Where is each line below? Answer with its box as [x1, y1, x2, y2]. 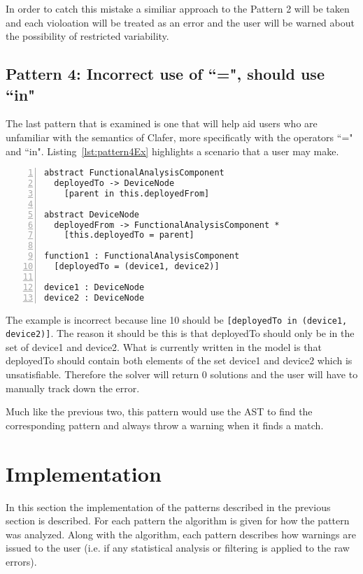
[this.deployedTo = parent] [64, 230, 194, 241]
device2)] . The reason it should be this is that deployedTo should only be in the [6, 326, 355, 340]
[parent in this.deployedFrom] [64, 188, 210, 199]
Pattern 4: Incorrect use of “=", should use [6, 63, 325, 85]
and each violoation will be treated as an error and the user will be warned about [6, 15, 355, 29]
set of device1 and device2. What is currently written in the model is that [6, 339, 322, 354]
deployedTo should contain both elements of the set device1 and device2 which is [6, 353, 353, 368]
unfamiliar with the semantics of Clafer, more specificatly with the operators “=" [6, 129, 353, 144]
